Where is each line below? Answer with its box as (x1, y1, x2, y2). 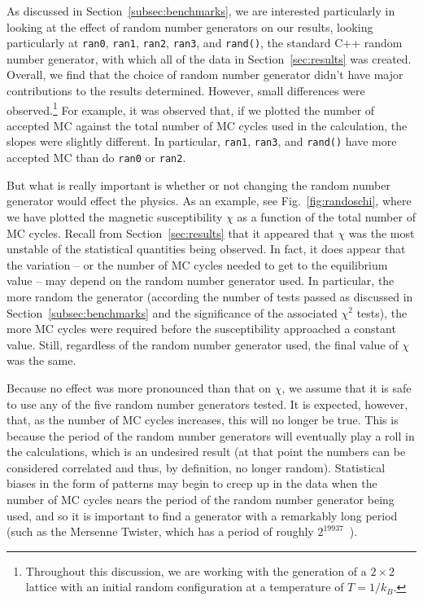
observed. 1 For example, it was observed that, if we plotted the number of (7, 99, 375, 118)
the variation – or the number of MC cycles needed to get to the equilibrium (7, 256, 388, 273)
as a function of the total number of (237, 208, 416, 225)
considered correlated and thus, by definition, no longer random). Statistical (7, 458, 386, 476)
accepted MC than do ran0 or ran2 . (7, 149, 186, 166)
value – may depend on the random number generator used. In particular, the (7, 272, 395, 289)
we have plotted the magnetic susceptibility (7, 208, 223, 225)
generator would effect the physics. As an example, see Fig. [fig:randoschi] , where (7, 192, 412, 209)
